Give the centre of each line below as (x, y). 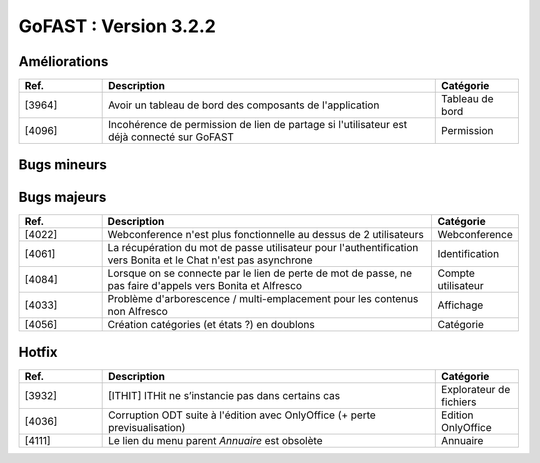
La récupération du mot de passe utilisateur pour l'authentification (263, 247)
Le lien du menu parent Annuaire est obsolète (215, 441)
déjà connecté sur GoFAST (171, 137)
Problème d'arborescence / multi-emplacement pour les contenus (263, 298)
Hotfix (38, 352)
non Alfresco (138, 311)
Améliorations (63, 61)
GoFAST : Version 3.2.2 (117, 26)
